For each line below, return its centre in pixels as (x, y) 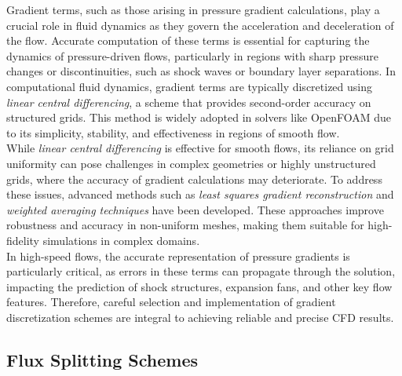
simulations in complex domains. (121, 240)
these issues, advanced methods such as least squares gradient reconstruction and (200, 194)
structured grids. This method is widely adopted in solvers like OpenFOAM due (199, 117)
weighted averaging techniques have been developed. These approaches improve (195, 209)
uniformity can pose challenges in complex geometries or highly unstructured (191, 163)
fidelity (23, 240)
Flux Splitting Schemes (102, 359)
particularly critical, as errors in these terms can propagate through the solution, (201, 271)
